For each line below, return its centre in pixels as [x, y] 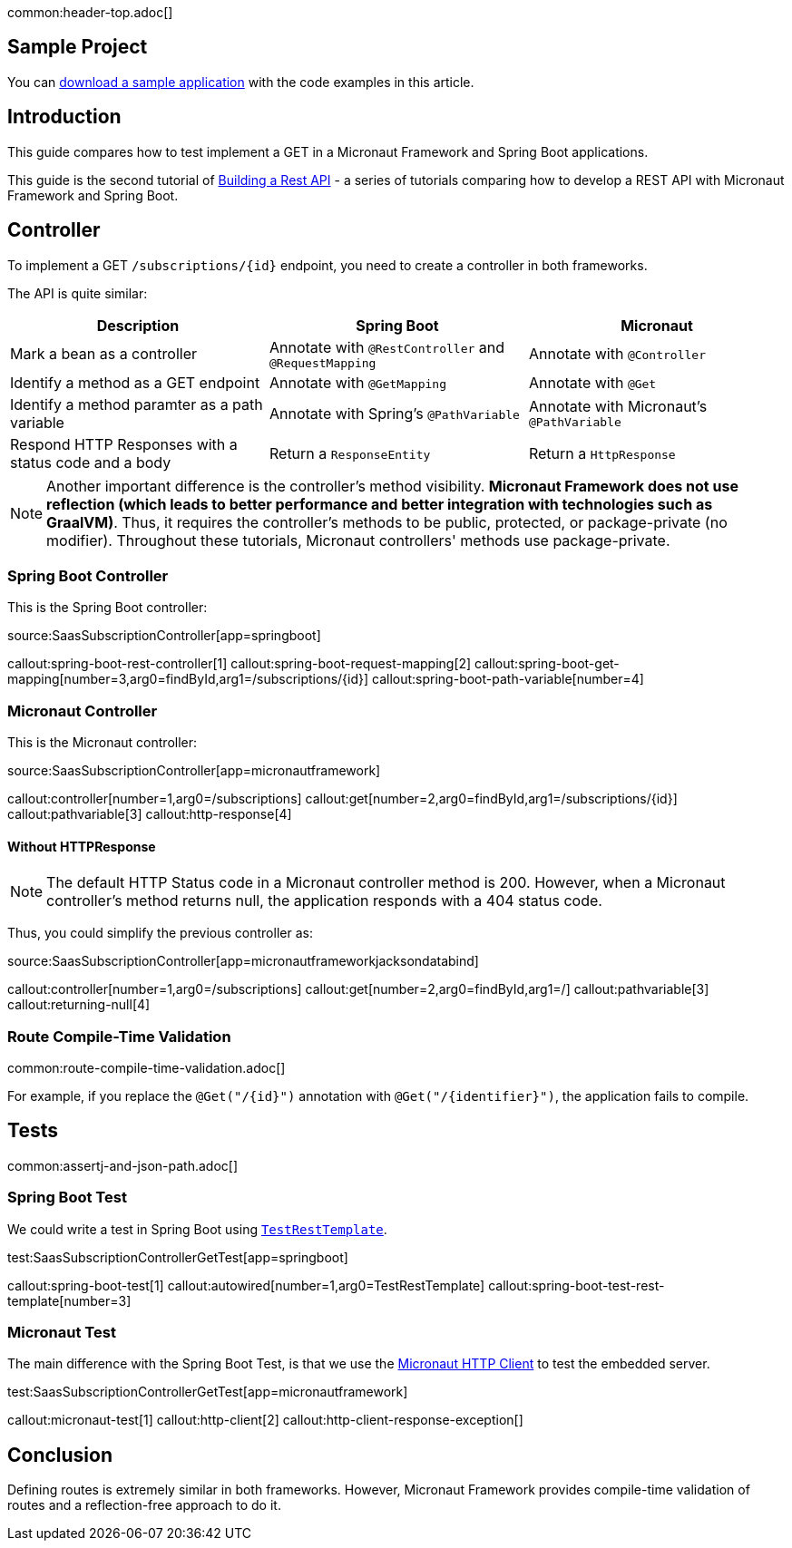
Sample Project [78, 47]
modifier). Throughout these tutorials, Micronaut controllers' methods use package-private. [358, 540]
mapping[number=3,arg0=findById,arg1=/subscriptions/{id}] [188, 679]
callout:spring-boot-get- [547, 664]
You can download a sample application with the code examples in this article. [241, 82]
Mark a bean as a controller [103, 354]
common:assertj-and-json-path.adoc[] [122, 1165]
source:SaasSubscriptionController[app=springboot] [164, 636]
